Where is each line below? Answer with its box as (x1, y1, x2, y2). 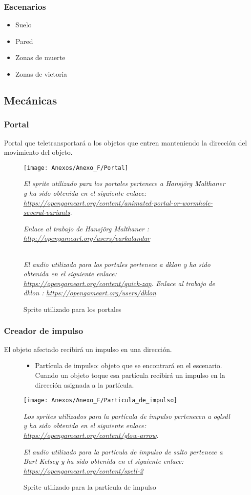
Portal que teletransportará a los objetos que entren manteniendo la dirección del (4, 137, 247, 147)
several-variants (23, 207, 70, 217)
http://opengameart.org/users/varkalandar (23, 233, 150, 243)
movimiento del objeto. (4, 147, 73, 157)
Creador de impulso (4, 325, 84, 337)
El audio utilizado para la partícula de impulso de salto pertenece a (23, 446, 223, 456)
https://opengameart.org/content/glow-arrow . (23, 430, 159, 440)
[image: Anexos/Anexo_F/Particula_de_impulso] (23, 397, 177, 404)
